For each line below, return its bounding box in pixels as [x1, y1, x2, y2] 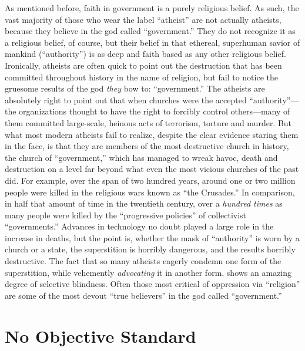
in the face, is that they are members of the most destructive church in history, [5, 140, 289, 152]
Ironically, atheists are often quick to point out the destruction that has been [5, 59, 282, 71]
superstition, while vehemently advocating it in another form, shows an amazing [5, 266, 292, 278]
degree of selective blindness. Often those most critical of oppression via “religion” [5, 278, 300, 290]
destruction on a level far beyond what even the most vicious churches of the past [5, 163, 299, 175]
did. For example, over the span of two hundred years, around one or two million [5, 174, 296, 186]
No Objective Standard [5, 323, 196, 347]
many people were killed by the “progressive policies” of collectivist [5, 208, 247, 221]
